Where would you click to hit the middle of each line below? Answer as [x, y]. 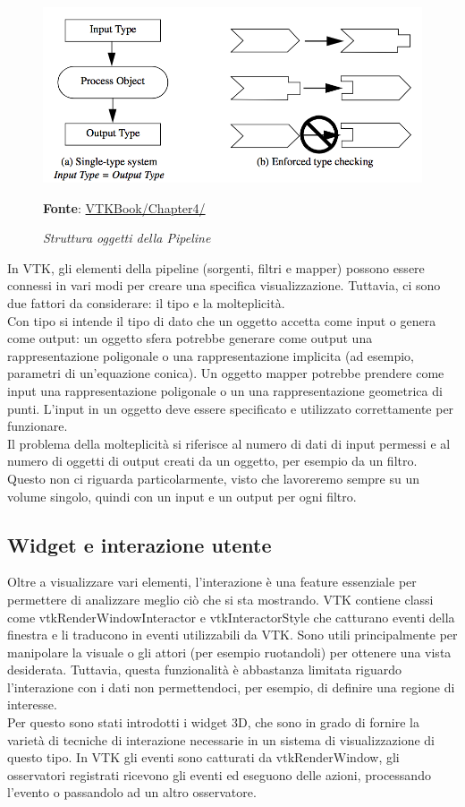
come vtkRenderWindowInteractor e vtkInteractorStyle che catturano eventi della [231, 617]
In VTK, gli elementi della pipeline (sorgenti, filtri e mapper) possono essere [216, 267]
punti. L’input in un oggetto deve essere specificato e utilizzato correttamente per [231, 408]
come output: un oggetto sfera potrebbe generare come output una [190, 338]
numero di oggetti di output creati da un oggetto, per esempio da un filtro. [212, 461]
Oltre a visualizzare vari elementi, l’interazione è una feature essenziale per [212, 582]
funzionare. [38, 426]
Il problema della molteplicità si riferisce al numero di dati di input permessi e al [229, 443]
